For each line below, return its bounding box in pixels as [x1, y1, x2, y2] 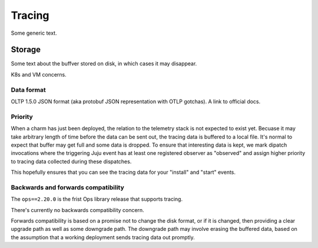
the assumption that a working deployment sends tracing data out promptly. [11, 233, 196, 241]
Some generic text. [11, 29, 57, 37]
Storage [11, 45, 41, 55]
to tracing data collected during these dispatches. [11, 158, 132, 165]
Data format [11, 85, 47, 94]
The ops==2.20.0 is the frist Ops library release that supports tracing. [11, 196, 183, 203]
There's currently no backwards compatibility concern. [11, 206, 144, 213]
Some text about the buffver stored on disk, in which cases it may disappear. [11, 60, 197, 67]
